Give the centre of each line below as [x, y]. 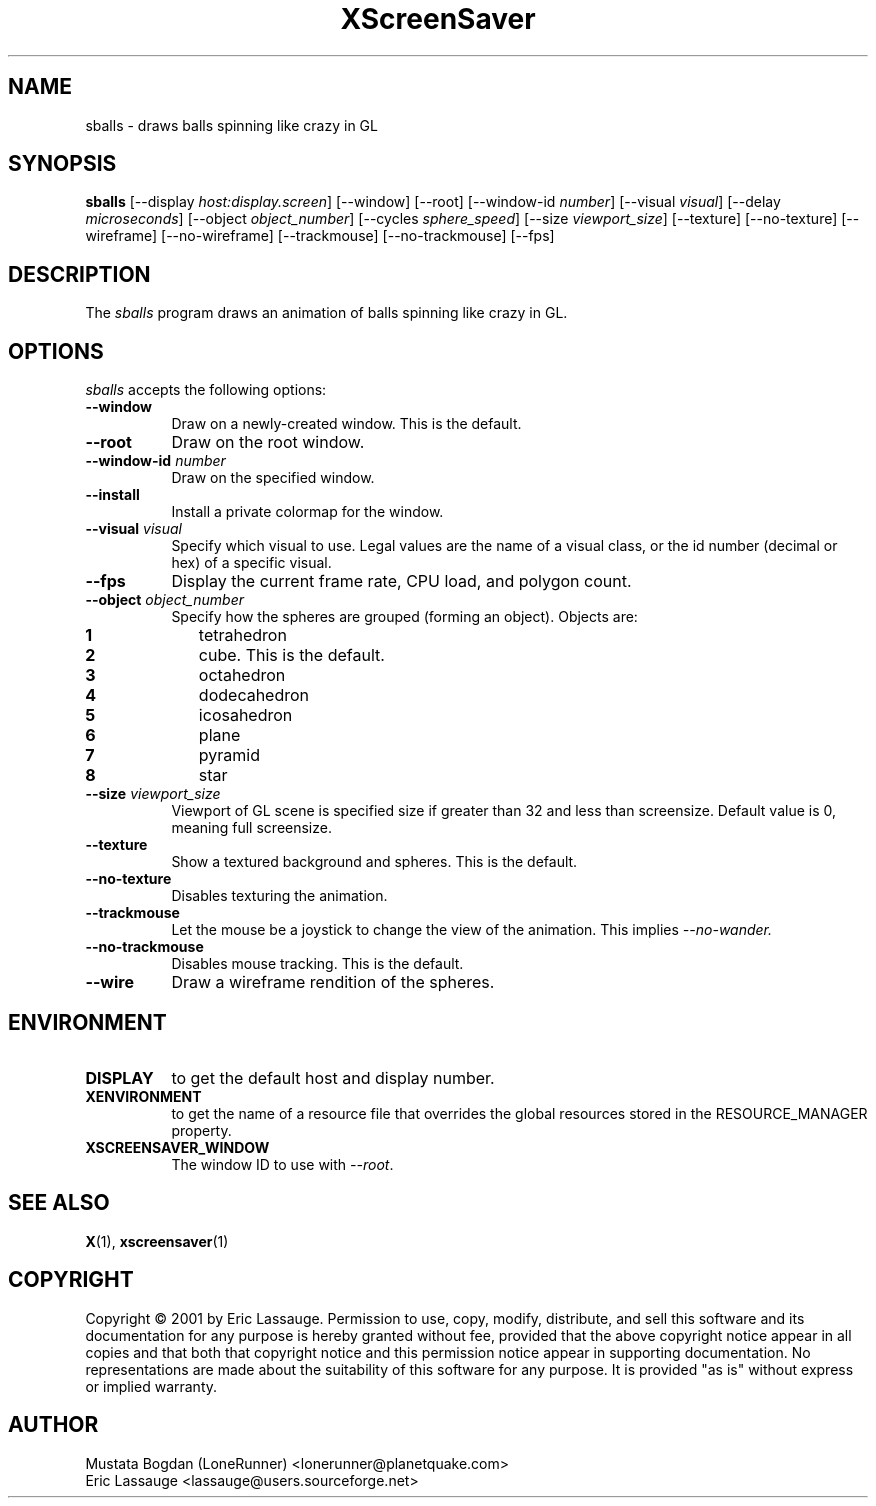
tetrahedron [242, 635]
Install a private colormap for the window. [307, 512]
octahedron [242, 675]
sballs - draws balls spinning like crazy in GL [231, 125]
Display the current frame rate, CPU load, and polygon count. [401, 581]
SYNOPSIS [62, 164]
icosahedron [245, 715]
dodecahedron [254, 695]
